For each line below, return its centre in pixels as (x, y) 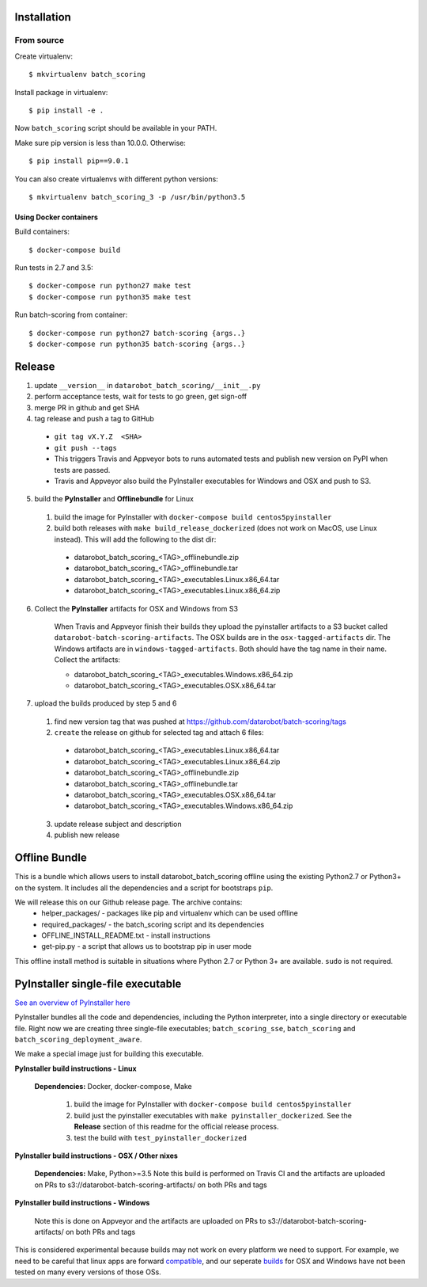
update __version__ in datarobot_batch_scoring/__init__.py (147, 385)
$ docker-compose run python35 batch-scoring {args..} (137, 344)
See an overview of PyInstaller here (72, 1003)
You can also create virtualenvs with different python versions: (117, 179)
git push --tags (86, 448)
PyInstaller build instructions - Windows (82, 1203)
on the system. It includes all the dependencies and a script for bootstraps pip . (144, 888)
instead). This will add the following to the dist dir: (135, 539)
